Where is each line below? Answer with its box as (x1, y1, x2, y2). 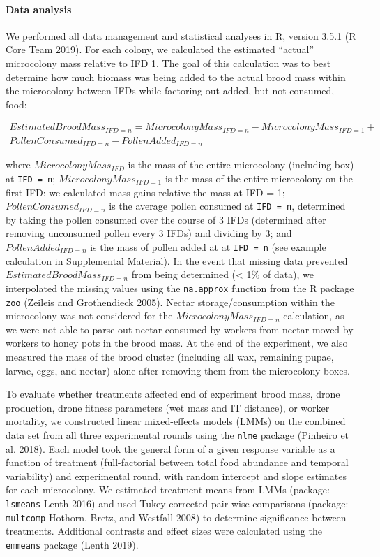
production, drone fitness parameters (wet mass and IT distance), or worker (6, 400, 330, 414)
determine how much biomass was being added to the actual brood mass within (6, 69, 346, 84)
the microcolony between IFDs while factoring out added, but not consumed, (6, 83, 335, 98)
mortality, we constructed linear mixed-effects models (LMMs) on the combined (6, 414, 346, 428)
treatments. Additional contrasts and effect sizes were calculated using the (6, 523, 322, 538)
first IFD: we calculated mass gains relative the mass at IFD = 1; (6, 185, 285, 199)
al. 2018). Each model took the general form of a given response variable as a (6, 441, 335, 456)
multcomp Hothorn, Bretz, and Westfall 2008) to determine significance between (6, 509, 347, 524)
